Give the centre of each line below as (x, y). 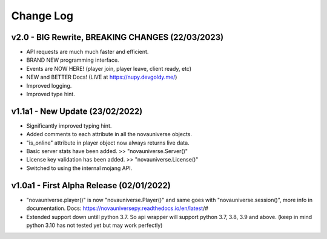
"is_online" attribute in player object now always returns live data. (108, 143)
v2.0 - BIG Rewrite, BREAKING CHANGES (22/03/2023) (117, 37)
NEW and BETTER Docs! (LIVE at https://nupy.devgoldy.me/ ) (102, 77)
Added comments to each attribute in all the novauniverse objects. (109, 134)
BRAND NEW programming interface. (73, 60)
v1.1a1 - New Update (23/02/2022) (77, 111)
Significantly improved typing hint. (69, 126)
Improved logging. (49, 85)
